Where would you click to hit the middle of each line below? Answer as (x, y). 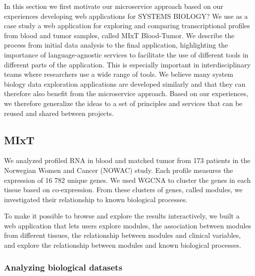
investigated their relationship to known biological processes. (96, 199)
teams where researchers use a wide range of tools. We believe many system (119, 74)
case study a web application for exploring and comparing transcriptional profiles (127, 26)
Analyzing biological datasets (63, 267)
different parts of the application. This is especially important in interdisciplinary (127, 64)
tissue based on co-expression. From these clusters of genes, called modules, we (123, 190)
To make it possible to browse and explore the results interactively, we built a (122, 216)
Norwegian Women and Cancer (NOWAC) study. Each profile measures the (119, 170)
